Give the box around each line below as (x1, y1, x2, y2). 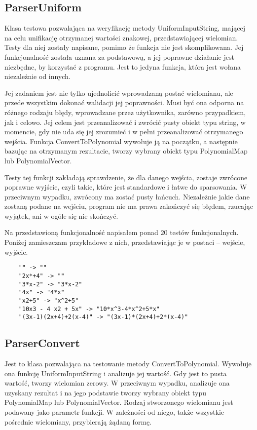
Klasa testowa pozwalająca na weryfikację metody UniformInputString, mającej (4, 23, 245, 33)
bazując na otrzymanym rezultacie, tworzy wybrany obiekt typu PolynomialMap (4, 146, 248, 156)
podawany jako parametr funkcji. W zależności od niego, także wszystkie (4, 407, 224, 417)
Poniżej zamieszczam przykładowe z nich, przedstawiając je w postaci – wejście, (4, 237, 245, 247)
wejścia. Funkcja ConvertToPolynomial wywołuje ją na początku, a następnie (4, 136, 238, 146)
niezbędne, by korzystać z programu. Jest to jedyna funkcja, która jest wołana (4, 61, 241, 72)
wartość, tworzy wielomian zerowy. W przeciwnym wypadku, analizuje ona (4, 378, 230, 388)
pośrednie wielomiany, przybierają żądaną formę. (4, 416, 152, 427)
